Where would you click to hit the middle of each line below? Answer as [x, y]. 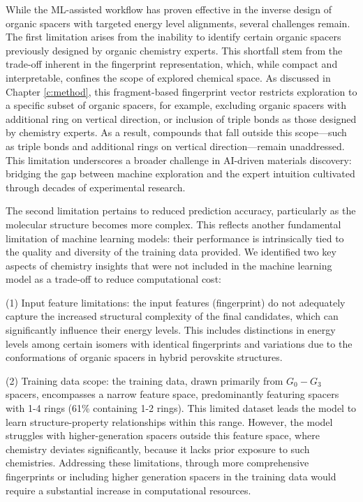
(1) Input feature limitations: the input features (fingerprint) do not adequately [176, 302]
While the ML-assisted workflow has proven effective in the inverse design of [169, 9]
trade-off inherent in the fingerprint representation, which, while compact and [172, 64]
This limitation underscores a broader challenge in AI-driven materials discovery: [179, 160]
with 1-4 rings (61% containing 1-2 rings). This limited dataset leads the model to [181, 408]
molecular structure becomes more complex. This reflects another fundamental [173, 224]
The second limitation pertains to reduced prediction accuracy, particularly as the [181, 211]
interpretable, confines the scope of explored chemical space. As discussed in [168, 77]
